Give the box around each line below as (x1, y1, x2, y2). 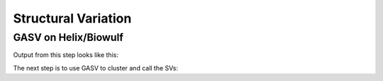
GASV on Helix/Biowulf (13, 31, 124, 44)
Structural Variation (13, 11, 132, 26)
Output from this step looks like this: (13, 51, 118, 59)
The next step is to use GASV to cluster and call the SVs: (13, 63, 179, 72)
